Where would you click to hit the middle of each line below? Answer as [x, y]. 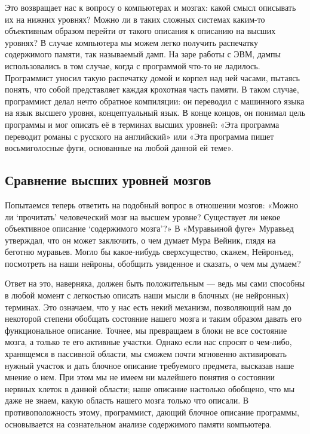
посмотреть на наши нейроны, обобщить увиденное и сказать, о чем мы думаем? [153, 263]
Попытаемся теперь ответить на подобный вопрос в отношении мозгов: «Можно [151, 204]
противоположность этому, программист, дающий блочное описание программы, [152, 412]
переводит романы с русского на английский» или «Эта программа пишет [139, 136]
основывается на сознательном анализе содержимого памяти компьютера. [139, 424]
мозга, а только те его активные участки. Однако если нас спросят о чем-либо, [148, 342]
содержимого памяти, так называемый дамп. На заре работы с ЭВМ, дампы [143, 54]
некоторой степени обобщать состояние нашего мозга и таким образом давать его [154, 318]
